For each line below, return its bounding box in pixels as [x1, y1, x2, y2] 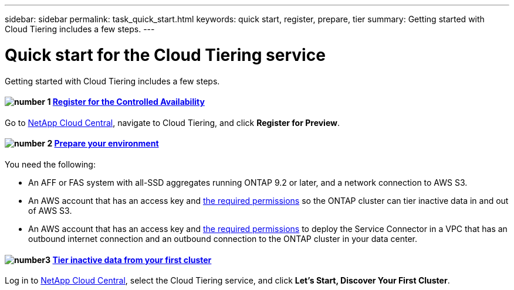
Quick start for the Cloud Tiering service [5, 45, 326, 65]
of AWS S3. [28, 205, 72, 216]
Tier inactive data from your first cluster [52, 254, 212, 265]
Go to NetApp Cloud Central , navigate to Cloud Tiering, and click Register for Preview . [5, 117, 340, 128]
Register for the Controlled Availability [52, 97, 205, 107]
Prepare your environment [54, 138, 159, 149]
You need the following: [5, 159, 96, 169]
